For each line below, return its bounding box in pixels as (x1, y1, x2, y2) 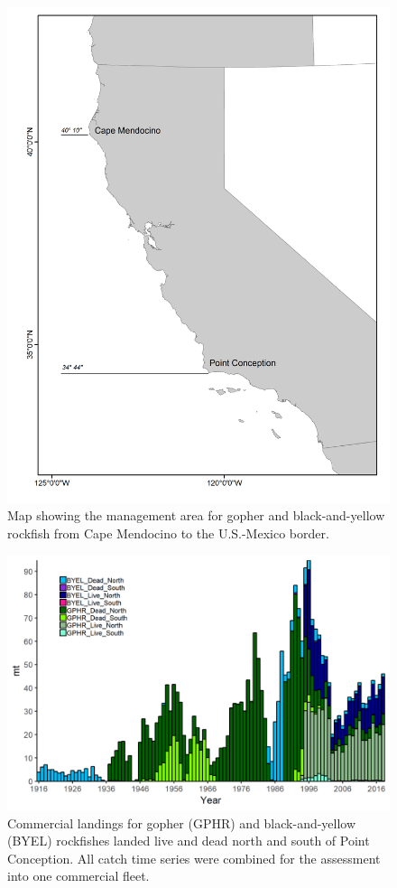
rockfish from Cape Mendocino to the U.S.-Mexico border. (7, 524, 329, 543)
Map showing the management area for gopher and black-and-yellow (7, 506, 385, 525)
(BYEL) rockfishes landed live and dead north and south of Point (7, 831, 370, 850)
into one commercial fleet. (7, 866, 150, 885)
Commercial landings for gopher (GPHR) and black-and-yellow (7, 813, 356, 832)
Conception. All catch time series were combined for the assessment (7, 848, 381, 867)
